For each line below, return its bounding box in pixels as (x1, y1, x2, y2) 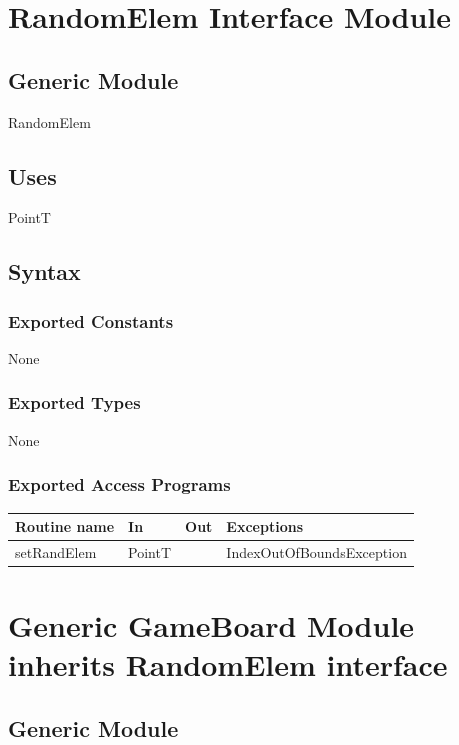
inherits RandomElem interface (8, 644, 448, 685)
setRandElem (15, 541, 97, 562)
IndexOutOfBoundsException (226, 541, 407, 562)
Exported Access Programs (8, 472, 231, 497)
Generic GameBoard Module (8, 605, 415, 646)
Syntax (8, 256, 81, 287)
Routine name (15, 516, 115, 537)
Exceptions (226, 516, 303, 537)
